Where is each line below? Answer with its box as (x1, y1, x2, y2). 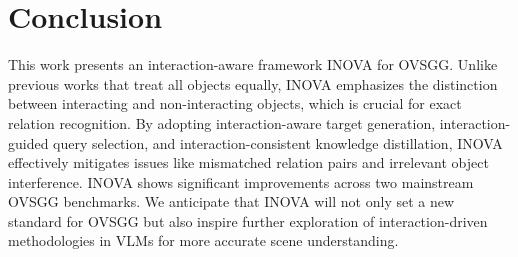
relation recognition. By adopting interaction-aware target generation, (8, 112, 436, 133)
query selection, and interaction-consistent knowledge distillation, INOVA (53, 132, 503, 153)
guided (8, 132, 49, 153)
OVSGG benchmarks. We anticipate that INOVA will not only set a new (8, 191, 455, 212)
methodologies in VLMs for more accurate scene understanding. (8, 230, 399, 251)
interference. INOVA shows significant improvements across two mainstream (8, 171, 474, 192)
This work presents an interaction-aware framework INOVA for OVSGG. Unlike (8, 54, 498, 75)
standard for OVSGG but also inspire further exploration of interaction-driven (8, 210, 488, 231)
